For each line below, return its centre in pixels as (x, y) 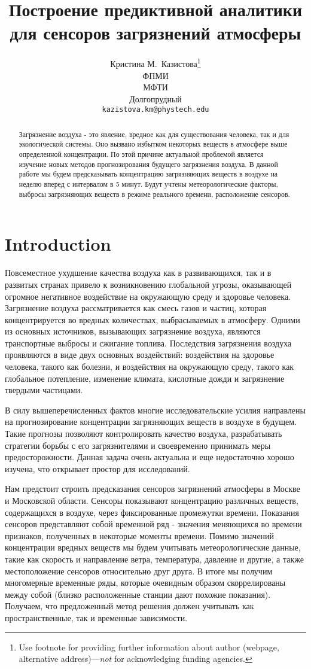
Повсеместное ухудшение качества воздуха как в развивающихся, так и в (138, 273)
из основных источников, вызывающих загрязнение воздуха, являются (133, 331)
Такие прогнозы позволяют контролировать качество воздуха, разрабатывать (144, 434)
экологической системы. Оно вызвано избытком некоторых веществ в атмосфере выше (153, 144)
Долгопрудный (155, 98)
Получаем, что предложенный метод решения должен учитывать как (129, 606)
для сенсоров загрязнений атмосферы (155, 33)
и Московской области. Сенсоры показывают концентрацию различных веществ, (152, 501)
